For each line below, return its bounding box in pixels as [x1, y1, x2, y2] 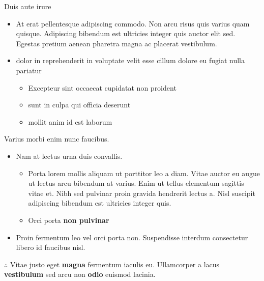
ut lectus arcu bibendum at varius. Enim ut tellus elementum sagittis [28, 178, 244, 188]
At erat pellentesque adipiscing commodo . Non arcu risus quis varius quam [16, 18, 250, 29]
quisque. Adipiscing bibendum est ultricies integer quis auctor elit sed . [16, 28, 236, 39]
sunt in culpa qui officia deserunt [28, 99, 131, 110]
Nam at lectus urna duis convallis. [16, 150, 123, 161]
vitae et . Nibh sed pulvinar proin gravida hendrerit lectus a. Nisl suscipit [28, 187, 255, 198]
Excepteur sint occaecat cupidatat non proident [28, 82, 177, 93]
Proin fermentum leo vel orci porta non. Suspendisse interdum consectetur [16, 232, 248, 242]
